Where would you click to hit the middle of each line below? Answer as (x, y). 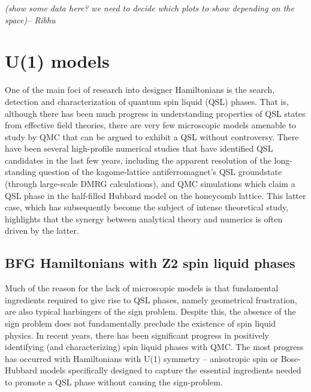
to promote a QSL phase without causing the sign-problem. (114, 382)
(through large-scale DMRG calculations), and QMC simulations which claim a (150, 184)
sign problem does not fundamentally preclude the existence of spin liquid (140, 323)
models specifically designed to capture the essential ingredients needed (170, 370)
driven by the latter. (42, 230)
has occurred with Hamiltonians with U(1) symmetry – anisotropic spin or (141, 358)
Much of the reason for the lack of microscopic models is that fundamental (142, 288)
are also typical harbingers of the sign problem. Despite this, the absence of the (150, 311)
